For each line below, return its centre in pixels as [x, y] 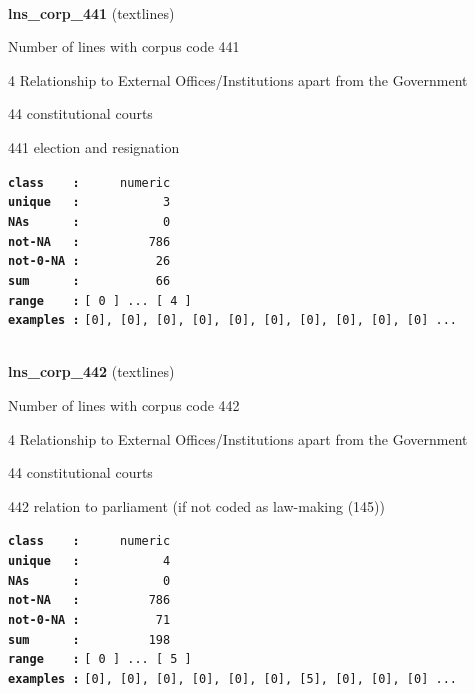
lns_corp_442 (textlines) [91, 371]
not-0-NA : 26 [89, 261]
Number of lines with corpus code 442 [124, 405]
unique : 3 [89, 202]
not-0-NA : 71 [89, 620]
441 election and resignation [94, 146]
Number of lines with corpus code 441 [124, 46]
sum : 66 [89, 280]
